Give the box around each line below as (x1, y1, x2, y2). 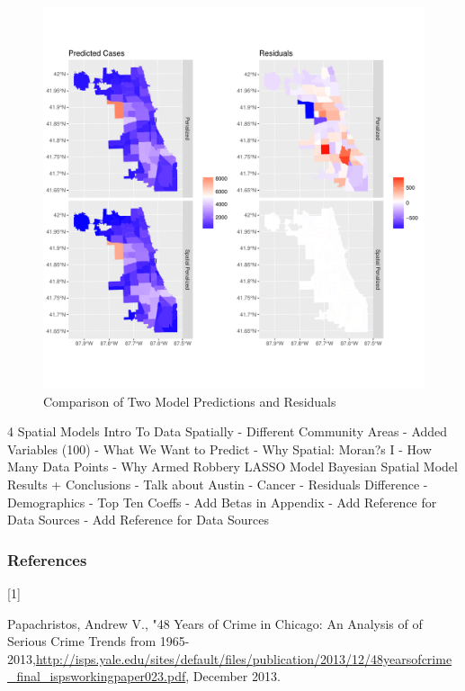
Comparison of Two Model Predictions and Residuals (43, 391, 336, 410)
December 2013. (192, 667, 281, 686)
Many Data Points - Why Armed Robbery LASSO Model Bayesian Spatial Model (7, 457, 458, 476)
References (7, 548, 87, 570)
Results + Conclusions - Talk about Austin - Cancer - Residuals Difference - (7, 474, 428, 493)
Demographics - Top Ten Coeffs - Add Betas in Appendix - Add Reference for (7, 492, 437, 511)
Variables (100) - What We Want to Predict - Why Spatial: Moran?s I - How (7, 439, 432, 458)
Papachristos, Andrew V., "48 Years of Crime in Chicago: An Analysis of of (7, 614, 423, 633)
